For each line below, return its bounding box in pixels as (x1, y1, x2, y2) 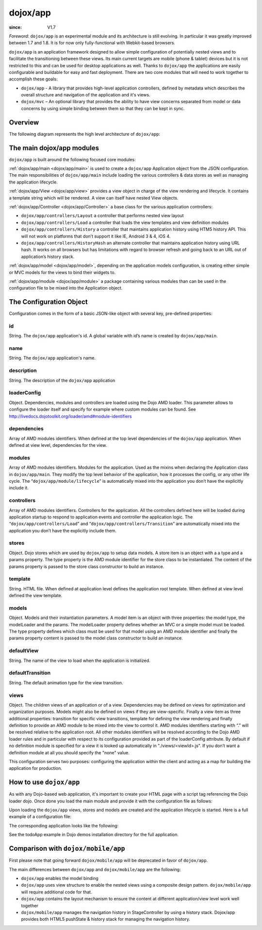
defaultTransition (9, 670, 51, 676)
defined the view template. (9, 593, 63, 599)
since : (9, 24, 22, 30)
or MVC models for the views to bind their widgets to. (9, 269, 116, 275)
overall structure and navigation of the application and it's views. (21, 92, 150, 98)
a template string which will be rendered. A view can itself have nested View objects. (9, 195, 179, 201)
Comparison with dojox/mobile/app (9, 844, 125, 853)
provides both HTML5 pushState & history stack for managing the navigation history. (21, 916, 190, 922)
